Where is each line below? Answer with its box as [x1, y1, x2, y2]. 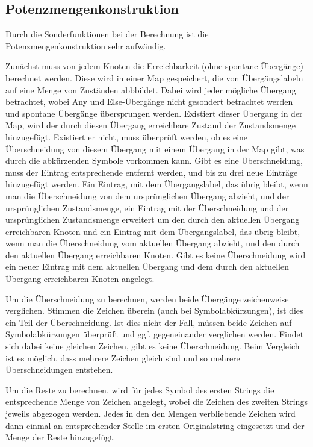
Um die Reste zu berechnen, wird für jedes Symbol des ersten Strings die [5, 383, 274, 396]
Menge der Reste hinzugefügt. [5, 431, 116, 443]
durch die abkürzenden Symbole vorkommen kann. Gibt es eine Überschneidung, [5, 154, 303, 167]
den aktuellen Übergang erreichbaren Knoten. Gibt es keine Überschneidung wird [5, 248, 306, 261]
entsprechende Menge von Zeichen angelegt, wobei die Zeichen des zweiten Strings [5, 395, 308, 408]
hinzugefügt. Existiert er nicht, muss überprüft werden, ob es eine [5, 130, 248, 143]
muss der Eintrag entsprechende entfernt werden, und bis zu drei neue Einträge [5, 166, 298, 178]
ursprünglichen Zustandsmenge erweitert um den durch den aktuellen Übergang [5, 213, 300, 226]
